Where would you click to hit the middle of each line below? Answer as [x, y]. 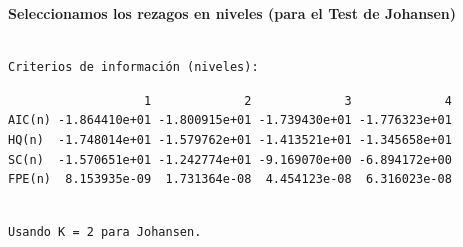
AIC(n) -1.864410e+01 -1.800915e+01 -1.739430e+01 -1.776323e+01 [230, 120]
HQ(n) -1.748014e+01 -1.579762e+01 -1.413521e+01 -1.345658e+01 [230, 139]
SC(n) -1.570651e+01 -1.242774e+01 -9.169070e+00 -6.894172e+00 [230, 159]
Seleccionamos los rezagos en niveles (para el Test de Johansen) [232, 13]
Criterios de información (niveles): [133, 67]
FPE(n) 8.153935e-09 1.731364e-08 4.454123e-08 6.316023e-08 [230, 179]
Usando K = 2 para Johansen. [105, 232]
